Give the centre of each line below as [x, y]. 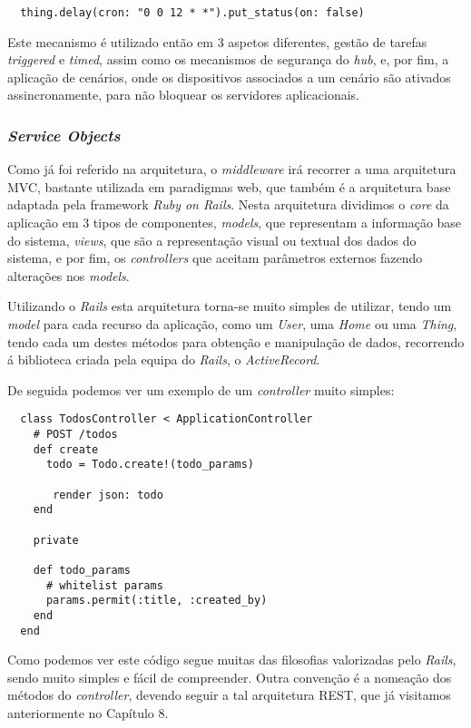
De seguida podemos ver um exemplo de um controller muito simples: [201, 389]
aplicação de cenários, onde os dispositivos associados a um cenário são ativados [229, 77]
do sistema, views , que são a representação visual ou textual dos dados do [212, 240]
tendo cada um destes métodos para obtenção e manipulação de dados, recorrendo [236, 341]
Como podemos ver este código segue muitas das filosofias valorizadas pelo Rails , [232, 660]
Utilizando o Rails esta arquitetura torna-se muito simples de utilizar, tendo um [230, 306]
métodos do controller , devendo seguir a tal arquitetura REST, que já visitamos [229, 695]
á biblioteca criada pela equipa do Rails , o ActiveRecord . [164, 359]
